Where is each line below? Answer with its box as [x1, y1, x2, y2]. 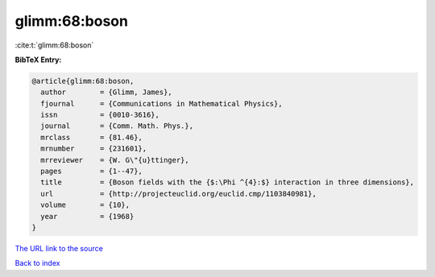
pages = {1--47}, [40, 167, 143, 176]
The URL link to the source [14, 243, 104, 253]
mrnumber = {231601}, [40, 144, 147, 153]
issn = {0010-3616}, [40, 110, 160, 120]
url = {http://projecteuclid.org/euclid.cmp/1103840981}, [40, 189, 317, 198]
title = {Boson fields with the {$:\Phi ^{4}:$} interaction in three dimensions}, [40, 178, 415, 187]
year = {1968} [40, 212, 135, 221]
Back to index [14, 258, 60, 268]
